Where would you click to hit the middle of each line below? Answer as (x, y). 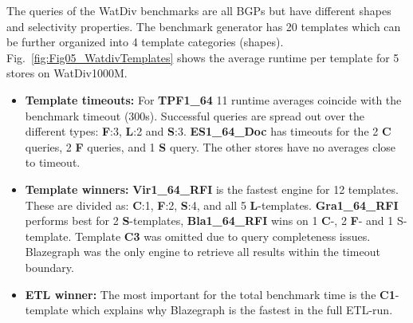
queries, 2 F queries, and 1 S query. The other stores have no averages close (210, 146)
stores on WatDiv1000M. (67, 73)
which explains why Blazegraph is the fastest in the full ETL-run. (232, 310)
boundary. (49, 267)
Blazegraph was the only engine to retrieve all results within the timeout (203, 252)
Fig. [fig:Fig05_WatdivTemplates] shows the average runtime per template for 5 (203, 57)
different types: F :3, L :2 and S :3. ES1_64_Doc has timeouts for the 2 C (208, 131)
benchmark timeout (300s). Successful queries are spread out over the (195, 115)
